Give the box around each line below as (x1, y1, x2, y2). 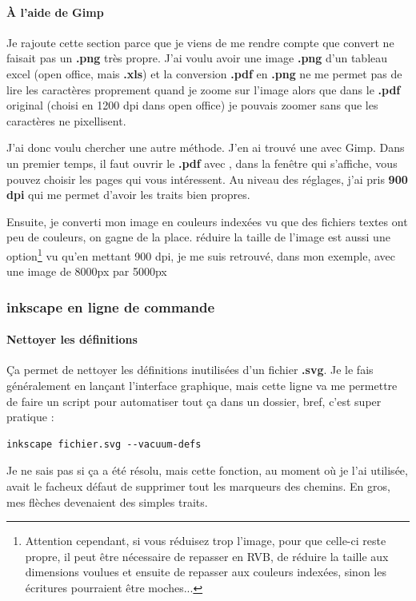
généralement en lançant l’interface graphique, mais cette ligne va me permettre (6, 377, 398, 393)
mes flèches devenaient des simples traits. (6, 493, 208, 510)
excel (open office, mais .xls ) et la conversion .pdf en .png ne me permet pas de (6, 65, 402, 82)
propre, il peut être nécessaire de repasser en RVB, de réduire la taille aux (25, 547, 389, 564)
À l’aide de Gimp (6, 3, 104, 20)
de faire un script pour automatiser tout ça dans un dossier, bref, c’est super (6, 392, 382, 409)
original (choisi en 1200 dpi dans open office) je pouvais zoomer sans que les (6, 97, 378, 113)
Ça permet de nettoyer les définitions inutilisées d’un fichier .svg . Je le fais (6, 361, 374, 378)
